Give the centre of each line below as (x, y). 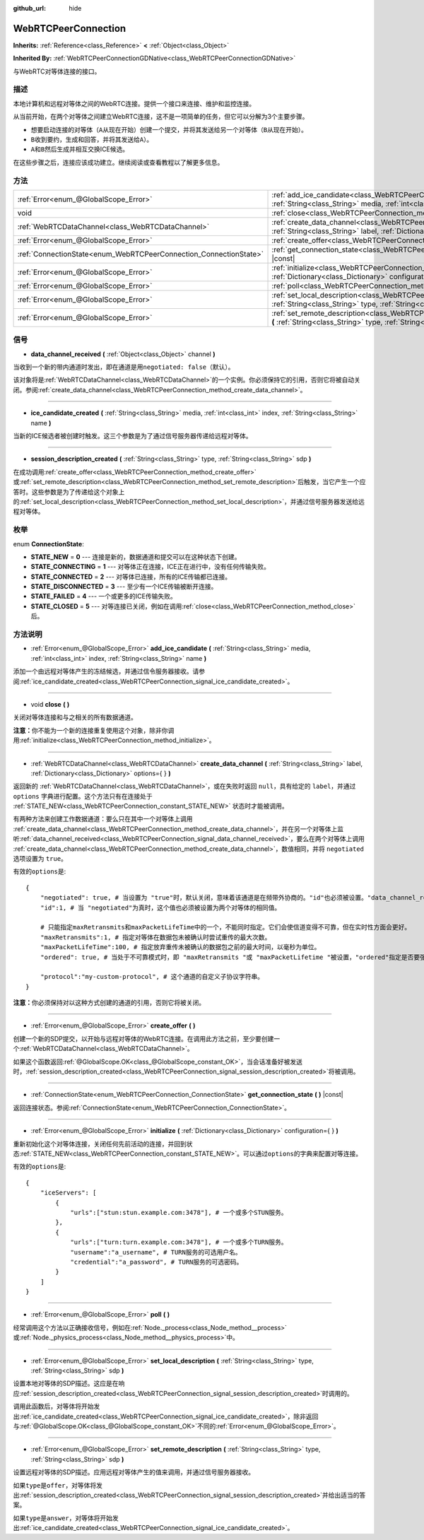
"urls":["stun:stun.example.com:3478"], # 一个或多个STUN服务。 (179, 1212)
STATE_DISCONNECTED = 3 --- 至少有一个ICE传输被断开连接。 (124, 587)
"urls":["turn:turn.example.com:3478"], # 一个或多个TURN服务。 (179, 1242)
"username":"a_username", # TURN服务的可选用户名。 (156, 1252)
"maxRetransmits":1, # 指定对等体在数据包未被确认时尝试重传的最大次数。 (155, 937)
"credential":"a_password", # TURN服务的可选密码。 (157, 1262)
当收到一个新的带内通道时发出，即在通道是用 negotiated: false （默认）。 (124, 367)
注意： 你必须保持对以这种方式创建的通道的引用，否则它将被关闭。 (109, 1003)
